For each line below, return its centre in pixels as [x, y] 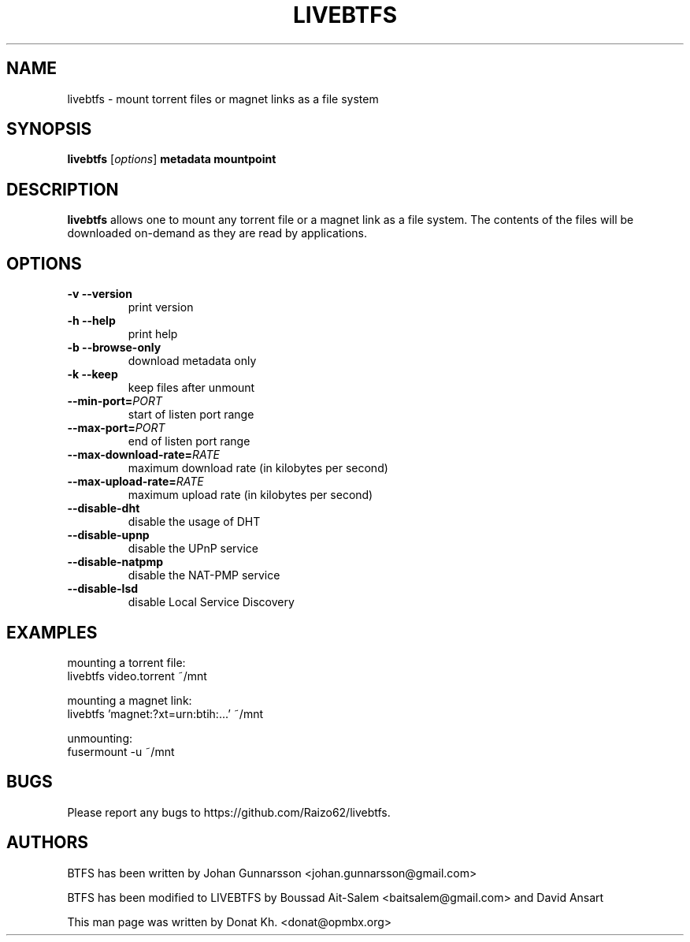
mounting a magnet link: [130, 700]
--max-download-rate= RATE [144, 455]
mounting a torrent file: [126, 662]
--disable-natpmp [115, 562]
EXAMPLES [52, 632]
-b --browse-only [114, 348]
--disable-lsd [103, 589]
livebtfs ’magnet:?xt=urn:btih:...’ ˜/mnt [165, 713]
